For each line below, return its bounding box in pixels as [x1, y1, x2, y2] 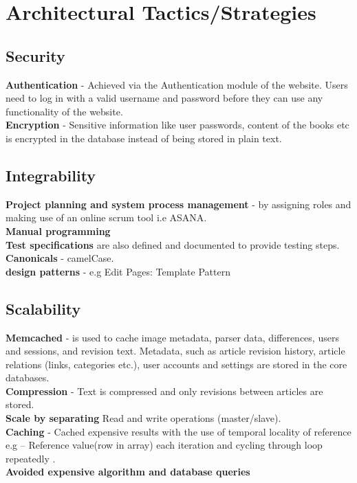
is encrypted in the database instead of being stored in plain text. [6, 131, 282, 145]
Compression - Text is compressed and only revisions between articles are [6, 383, 323, 398]
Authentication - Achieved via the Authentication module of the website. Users [6, 77, 348, 91]
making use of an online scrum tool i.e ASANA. [6, 210, 207, 225]
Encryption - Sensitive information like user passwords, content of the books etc [6, 117, 349, 132]
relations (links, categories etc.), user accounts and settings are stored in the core [6, 357, 347, 371]
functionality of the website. [6, 104, 123, 118]
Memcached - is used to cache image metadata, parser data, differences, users [6, 330, 339, 344]
